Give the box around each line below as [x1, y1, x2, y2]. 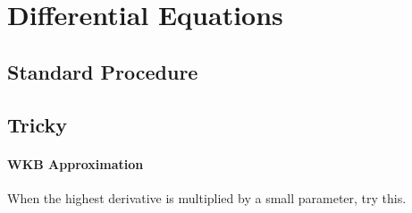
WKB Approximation [7, 154, 144, 173]
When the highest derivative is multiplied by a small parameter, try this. [7, 188, 407, 207]
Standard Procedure [7, 57, 198, 85]
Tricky [7, 110, 67, 138]
